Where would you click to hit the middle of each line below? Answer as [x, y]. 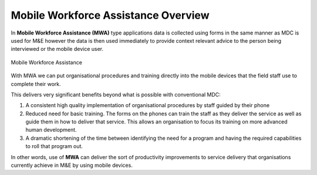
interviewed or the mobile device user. [57, 49]
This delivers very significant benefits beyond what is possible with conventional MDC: [116, 94]
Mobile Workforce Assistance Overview [110, 15]
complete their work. [36, 84]
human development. [51, 130]
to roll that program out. [54, 146]
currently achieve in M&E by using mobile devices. [72, 165]
